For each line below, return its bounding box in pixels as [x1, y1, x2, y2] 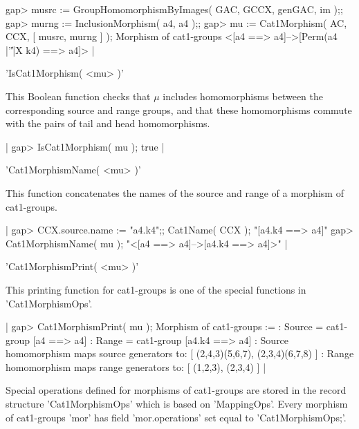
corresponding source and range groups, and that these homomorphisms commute [6, 102, 352, 117]
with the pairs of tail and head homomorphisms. [6, 116, 210, 131]
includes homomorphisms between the [163, 88, 323, 103]
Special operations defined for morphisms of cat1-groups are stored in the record [6, 383, 347, 397]
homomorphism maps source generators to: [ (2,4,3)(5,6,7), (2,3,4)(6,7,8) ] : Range [6, 346, 354, 361]
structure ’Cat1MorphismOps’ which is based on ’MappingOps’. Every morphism [6, 397, 348, 411]
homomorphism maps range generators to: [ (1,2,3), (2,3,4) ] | [6, 359, 266, 374]
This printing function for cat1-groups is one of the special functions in [6, 282, 306, 296]
